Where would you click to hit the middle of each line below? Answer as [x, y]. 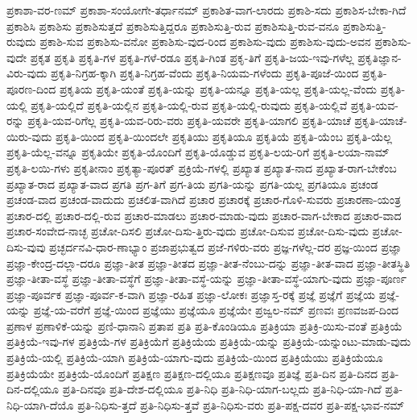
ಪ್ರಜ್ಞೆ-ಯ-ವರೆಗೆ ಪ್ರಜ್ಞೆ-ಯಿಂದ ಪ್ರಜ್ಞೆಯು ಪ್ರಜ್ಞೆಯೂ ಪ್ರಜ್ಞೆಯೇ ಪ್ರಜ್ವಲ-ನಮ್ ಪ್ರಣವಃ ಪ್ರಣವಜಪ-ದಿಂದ [216, 310]
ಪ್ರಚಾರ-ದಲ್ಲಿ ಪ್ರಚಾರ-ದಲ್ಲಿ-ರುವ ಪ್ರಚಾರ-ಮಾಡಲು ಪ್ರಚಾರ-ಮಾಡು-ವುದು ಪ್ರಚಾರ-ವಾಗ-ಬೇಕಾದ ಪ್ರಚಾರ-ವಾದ [204, 215]
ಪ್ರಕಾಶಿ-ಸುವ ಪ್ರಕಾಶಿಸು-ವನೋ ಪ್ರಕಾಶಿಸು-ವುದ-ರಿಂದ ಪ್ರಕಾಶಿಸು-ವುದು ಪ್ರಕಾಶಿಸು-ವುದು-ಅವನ [205, 42]
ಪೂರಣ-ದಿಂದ [31, 88]
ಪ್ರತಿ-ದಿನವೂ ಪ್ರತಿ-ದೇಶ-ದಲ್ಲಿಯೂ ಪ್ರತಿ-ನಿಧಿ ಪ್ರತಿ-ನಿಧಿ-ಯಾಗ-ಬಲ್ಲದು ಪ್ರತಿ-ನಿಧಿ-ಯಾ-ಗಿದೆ [222, 389]
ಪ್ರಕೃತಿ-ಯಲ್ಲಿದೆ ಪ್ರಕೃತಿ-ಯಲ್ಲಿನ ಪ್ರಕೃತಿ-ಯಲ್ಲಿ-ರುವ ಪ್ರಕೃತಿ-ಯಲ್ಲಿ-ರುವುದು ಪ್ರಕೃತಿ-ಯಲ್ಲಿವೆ [189, 104]
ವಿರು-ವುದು [27, 73]
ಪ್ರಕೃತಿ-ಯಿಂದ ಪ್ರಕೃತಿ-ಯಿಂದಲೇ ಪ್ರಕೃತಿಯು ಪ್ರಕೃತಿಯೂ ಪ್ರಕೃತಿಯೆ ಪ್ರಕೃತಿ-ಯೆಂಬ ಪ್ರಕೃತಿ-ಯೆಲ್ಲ [224, 136]
